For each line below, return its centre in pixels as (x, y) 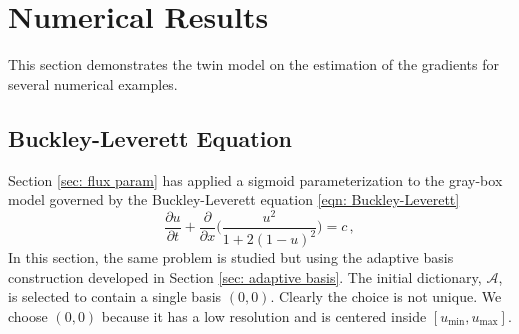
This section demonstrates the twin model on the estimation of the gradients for (253, 64)
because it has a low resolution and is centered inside (264, 315)
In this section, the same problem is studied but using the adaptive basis (231, 257)
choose (28, 315)
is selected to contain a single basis (115, 296)
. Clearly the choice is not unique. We (386, 296)
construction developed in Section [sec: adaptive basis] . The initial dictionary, (245, 276)
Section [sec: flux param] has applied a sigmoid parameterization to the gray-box (255, 179)
